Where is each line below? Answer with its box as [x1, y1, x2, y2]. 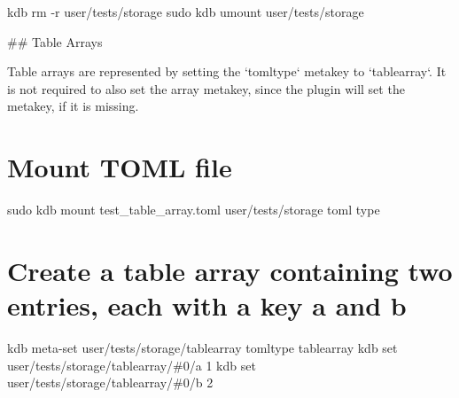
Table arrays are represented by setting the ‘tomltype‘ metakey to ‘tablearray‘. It [7, 62, 447, 81]
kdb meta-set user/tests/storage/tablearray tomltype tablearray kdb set [7, 339, 398, 356]
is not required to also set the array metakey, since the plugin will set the [7, 79, 405, 98]
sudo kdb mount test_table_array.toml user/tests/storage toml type [7, 200, 380, 219]
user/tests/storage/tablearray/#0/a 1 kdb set [7, 355, 256, 374]
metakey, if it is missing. [7, 97, 139, 115]
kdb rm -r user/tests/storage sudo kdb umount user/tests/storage [7, 3, 364, 20]
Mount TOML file [7, 149, 232, 185]
